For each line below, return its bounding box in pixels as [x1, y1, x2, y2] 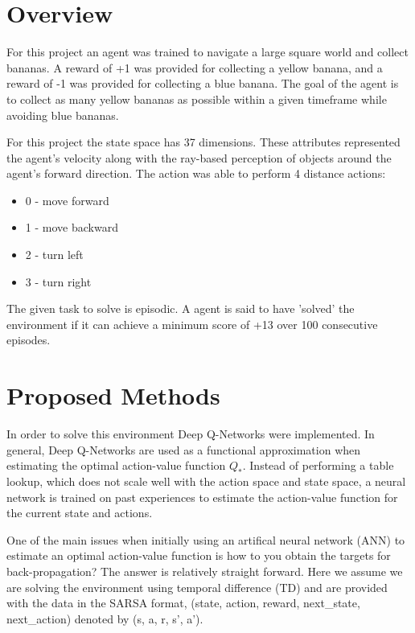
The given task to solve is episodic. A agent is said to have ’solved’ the [6, 300, 355, 317]
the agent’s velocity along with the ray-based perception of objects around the [6, 149, 392, 166]
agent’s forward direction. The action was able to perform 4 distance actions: [6, 165, 386, 182]
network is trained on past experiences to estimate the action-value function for [6, 488, 398, 505]
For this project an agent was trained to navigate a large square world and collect [6, 43, 409, 60]
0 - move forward [25, 191, 109, 208]
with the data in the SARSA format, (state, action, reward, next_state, [6, 594, 360, 611]
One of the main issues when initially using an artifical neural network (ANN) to [6, 531, 405, 548]
